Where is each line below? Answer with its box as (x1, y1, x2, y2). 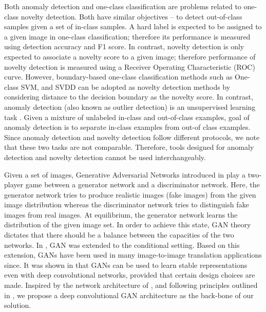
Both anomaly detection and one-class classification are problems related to (4, 1, 241, 11)
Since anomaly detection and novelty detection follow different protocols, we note (4, 131, 260, 142)
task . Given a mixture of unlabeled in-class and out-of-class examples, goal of (4, 111, 250, 122)
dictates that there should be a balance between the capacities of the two (4, 229, 234, 240)
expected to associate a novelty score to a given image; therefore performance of (4, 51, 256, 62)
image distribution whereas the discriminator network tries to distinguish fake (4, 199, 249, 210)
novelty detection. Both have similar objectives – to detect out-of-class (21, 11, 242, 22)
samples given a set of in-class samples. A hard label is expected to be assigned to (4, 21, 262, 32)
